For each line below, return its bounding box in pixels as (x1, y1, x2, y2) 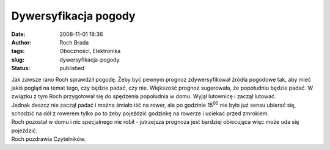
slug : (11, 55, 24, 63)
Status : (11, 65, 31, 72)
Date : (11, 30, 26, 38)
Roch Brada (59, 38, 89, 46)
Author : (11, 38, 32, 46)
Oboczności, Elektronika (59, 48, 121, 55)
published (59, 65, 85, 72)
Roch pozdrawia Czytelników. (11, 135, 86, 143)
